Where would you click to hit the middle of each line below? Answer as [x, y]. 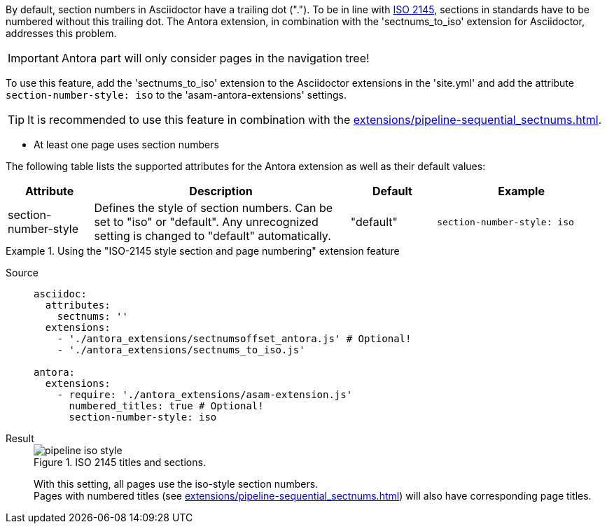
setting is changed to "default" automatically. [212, 236]
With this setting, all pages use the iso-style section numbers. [176, 484]
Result [20, 438]
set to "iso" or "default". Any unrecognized [206, 222]
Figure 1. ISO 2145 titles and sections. [120, 462]
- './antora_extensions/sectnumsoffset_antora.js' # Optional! [234, 339]
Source [22, 273]
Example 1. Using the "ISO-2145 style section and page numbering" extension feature [203, 251]
